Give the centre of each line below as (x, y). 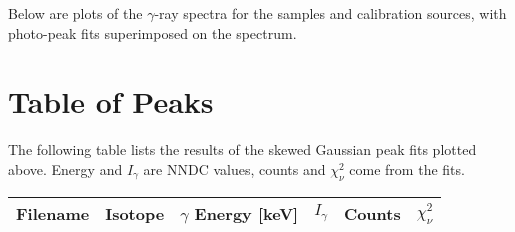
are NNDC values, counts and (234, 168)
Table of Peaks (111, 101)
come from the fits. (407, 168)
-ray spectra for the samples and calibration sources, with (330, 13)
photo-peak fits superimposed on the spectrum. (152, 32)
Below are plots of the (75, 13)
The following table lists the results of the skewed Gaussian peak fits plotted (242, 149)
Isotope (135, 213)
